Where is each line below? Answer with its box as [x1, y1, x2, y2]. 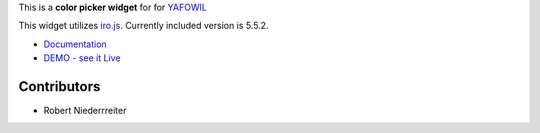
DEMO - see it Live [43, 52, 121, 64]
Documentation [43, 38, 107, 50]
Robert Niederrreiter [43, 105, 127, 117]
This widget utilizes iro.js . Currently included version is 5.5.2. [18, 20, 269, 32]
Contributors [18, 78, 101, 95]
